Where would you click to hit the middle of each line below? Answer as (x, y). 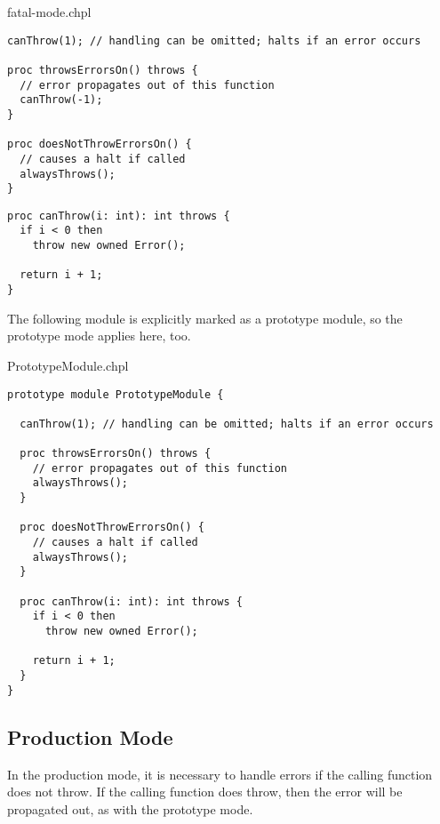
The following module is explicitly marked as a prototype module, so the (205, 318)
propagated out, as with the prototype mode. (130, 808)
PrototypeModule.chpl (68, 365)
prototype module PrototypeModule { (116, 394)
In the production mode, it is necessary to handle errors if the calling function (220, 774)
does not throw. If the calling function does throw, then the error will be (205, 792)
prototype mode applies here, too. (99, 336)
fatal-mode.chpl (49, 12)
